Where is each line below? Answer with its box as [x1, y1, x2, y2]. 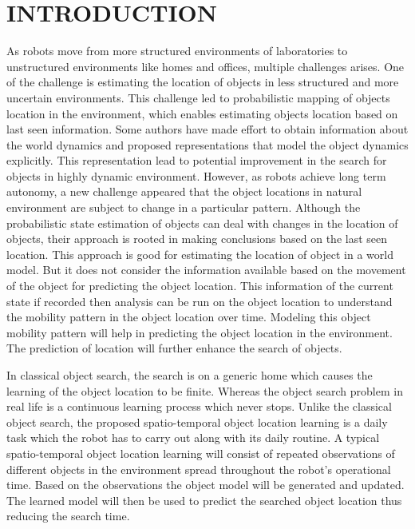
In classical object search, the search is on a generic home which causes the [6, 367, 373, 383]
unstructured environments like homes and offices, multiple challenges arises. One [6, 58, 405, 74]
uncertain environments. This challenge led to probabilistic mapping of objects [6, 89, 390, 105]
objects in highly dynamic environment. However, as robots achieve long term [6, 167, 386, 184]
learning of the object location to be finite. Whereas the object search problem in [6, 382, 403, 399]
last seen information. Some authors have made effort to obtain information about [6, 121, 409, 137]
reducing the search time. [6, 507, 130, 524]
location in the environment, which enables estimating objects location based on [6, 105, 398, 121]
